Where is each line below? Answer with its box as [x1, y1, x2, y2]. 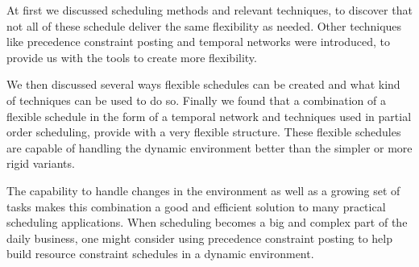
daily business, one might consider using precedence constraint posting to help [6, 229, 392, 246]
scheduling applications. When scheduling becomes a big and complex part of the [6, 214, 408, 231]
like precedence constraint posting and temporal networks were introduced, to [6, 33, 391, 50]
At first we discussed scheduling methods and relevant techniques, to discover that [6, 2, 413, 18]
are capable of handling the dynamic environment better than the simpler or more [6, 139, 413, 156]
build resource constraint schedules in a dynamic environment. [6, 245, 314, 262]
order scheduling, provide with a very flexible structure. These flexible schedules [6, 123, 401, 140]
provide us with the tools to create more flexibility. [6, 48, 257, 65]
